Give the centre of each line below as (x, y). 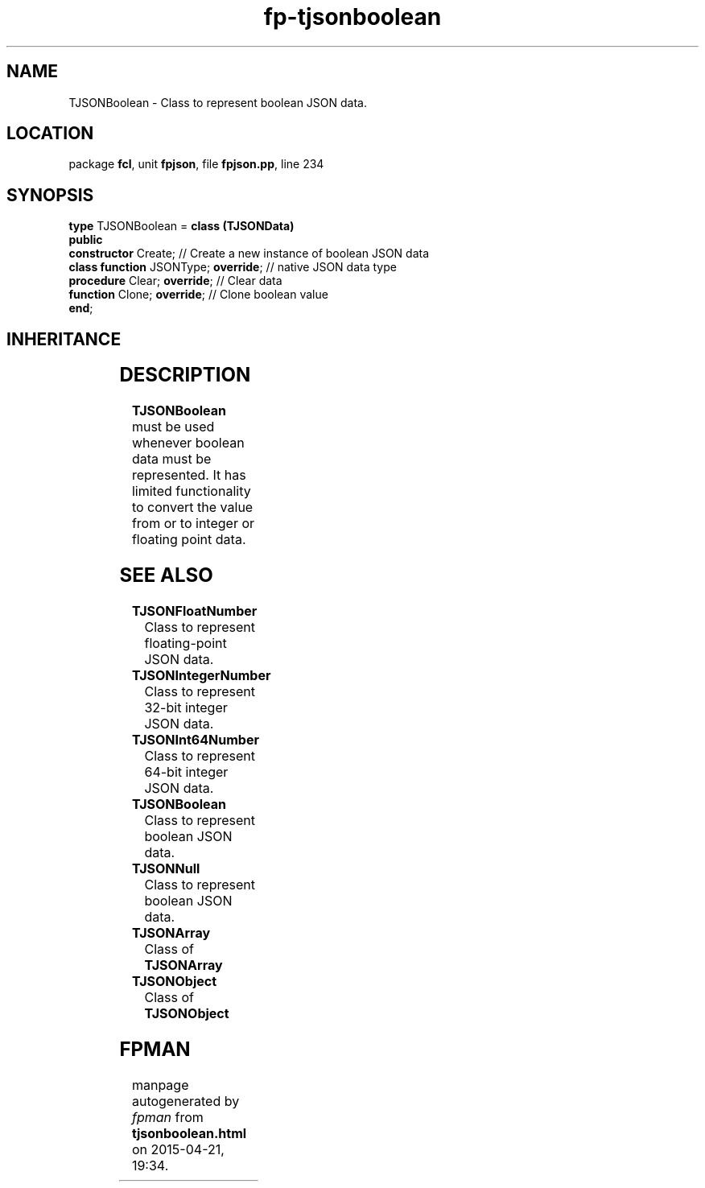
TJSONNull (166, 868)
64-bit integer (186, 771)
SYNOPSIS (50, 195)
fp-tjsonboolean (352, 17)
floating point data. (189, 540)
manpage (160, 1085)
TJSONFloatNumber (194, 610)
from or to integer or (193, 524)
